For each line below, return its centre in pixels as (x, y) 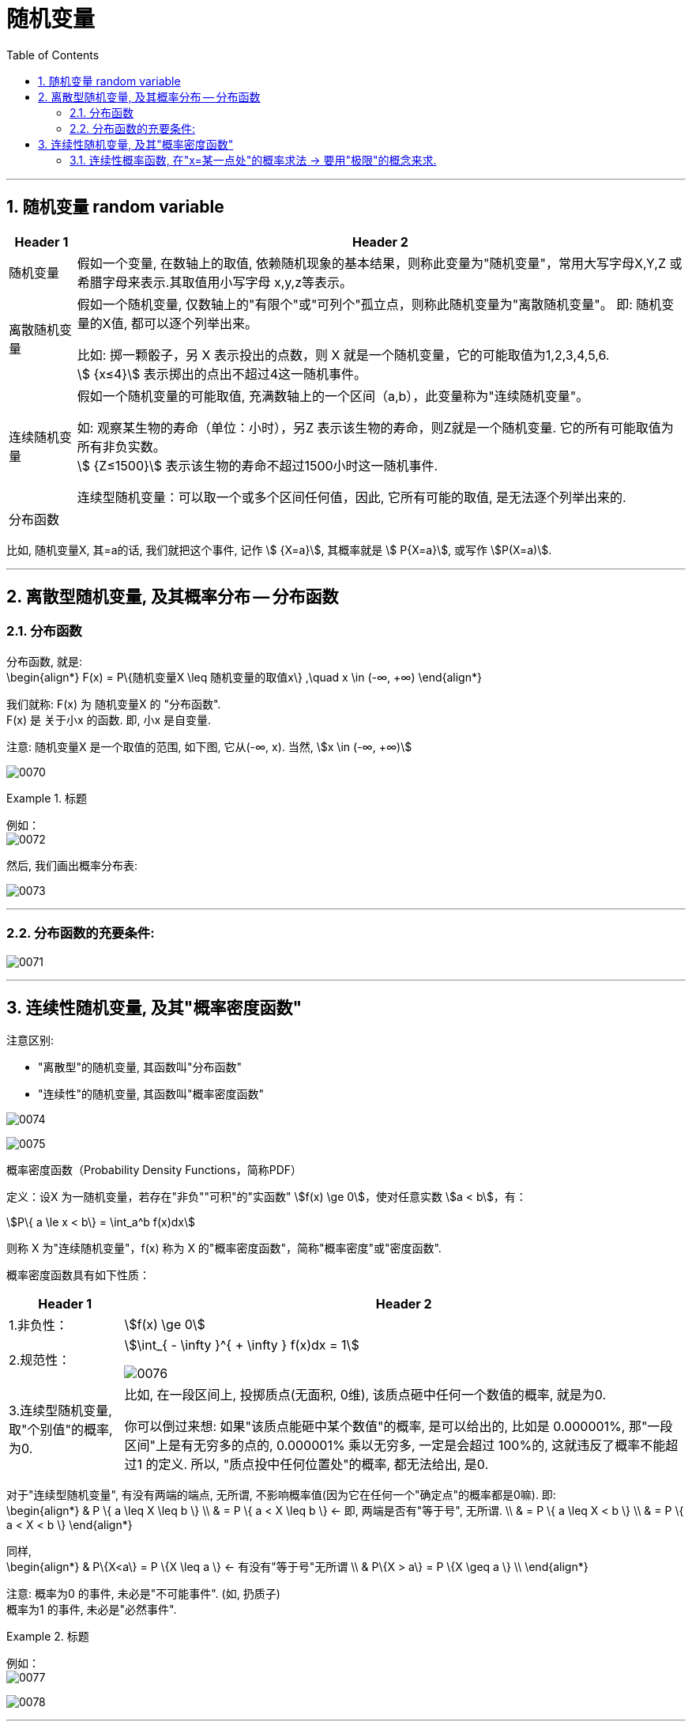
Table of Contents (53, 55)
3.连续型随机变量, (60, 1411)
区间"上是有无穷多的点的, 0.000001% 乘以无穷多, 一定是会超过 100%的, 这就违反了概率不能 (395, 1446)
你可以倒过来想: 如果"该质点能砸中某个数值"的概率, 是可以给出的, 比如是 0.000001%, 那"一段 (399, 1427)
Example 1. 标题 (47, 798)
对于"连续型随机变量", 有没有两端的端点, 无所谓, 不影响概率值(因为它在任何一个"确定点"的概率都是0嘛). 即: (281, 1495)
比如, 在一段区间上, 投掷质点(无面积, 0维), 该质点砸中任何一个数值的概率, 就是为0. (365, 1395)
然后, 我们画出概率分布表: (72, 865)
